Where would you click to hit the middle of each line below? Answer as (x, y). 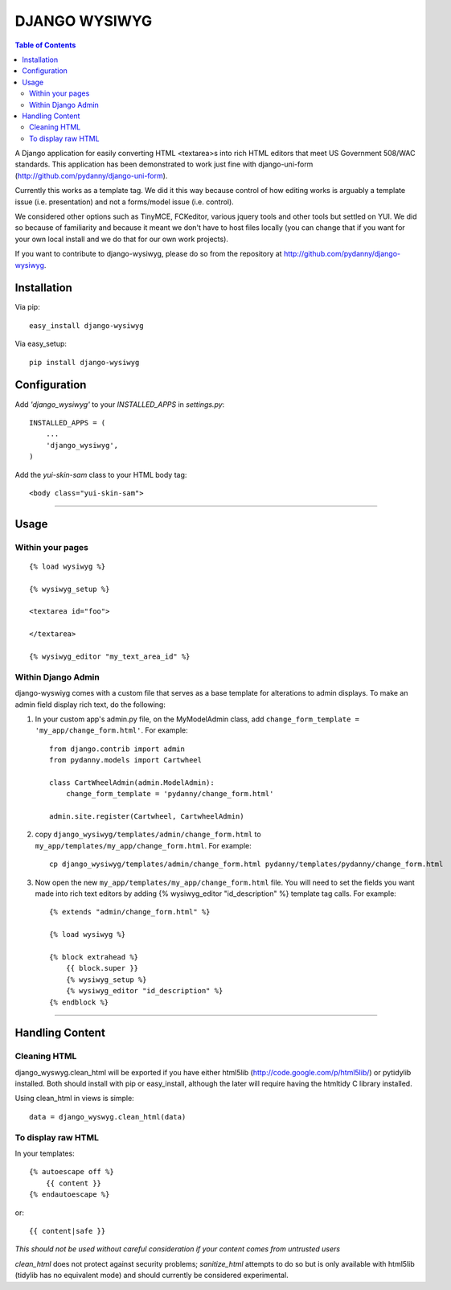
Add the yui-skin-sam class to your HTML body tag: (101, 475)
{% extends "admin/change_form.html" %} (130, 912)
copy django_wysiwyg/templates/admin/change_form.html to (148, 834)
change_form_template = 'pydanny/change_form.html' (170, 794)
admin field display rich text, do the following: (90, 705)
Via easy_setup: (41, 344)
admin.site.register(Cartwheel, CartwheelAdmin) (147, 817)
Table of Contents (45, 45)
